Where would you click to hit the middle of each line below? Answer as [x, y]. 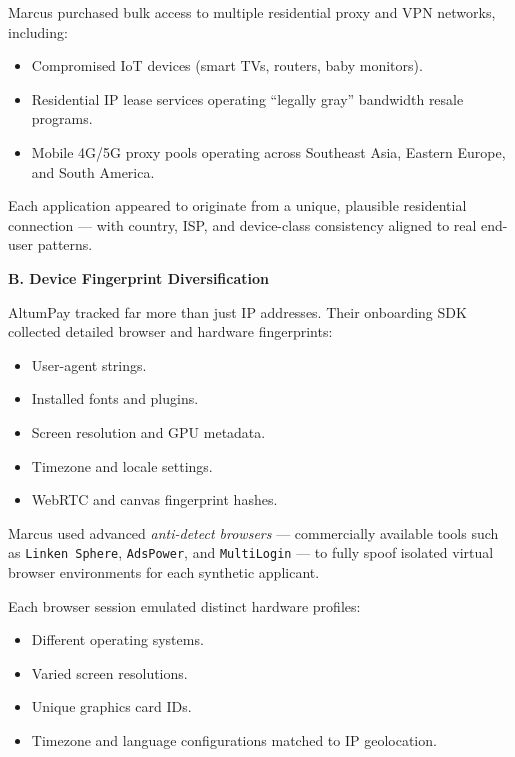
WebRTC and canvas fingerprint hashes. [154, 499]
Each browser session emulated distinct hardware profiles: [184, 605]
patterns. [65, 244]
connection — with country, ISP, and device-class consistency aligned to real [242, 224]
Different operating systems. [117, 639]
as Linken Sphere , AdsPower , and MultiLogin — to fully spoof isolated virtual [251, 552]
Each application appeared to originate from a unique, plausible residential [237, 205]
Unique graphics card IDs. [111, 706]
